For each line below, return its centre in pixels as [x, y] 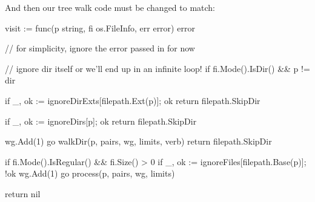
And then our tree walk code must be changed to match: [110, 7]
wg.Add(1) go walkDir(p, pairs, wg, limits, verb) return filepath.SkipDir [138, 141]
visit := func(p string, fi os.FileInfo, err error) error [100, 28]
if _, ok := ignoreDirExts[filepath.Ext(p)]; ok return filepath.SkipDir [133, 100]
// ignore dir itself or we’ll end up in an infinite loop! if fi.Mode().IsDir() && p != [157, 68]
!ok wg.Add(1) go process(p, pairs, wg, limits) [90, 173]
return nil [23, 193]
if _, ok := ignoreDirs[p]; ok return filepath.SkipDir [101, 121]
